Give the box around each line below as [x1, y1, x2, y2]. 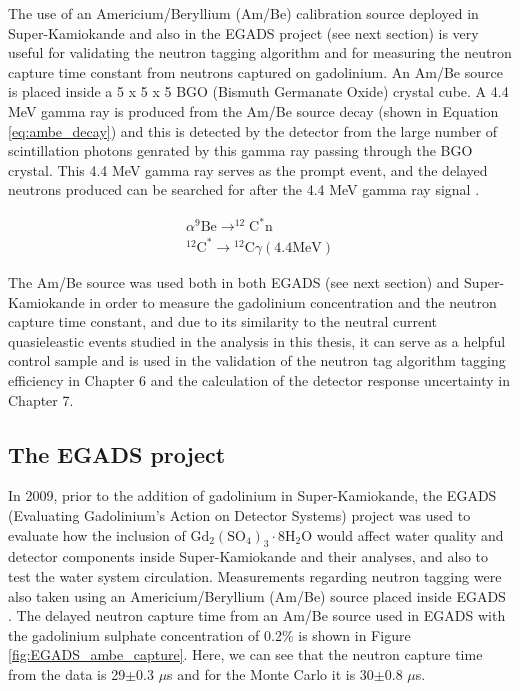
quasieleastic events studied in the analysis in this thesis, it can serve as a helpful [8, 330, 506, 351]
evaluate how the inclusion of [8, 524, 186, 545]
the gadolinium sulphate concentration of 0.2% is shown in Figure [8, 624, 411, 645]
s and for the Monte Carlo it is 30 [167, 663, 374, 684]
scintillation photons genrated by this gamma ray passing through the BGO [8, 140, 473, 161]
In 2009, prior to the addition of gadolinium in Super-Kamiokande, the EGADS [8, 485, 497, 506]
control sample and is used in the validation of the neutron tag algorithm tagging [8, 350, 506, 371]
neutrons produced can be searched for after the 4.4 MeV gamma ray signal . [8, 179, 480, 200]
